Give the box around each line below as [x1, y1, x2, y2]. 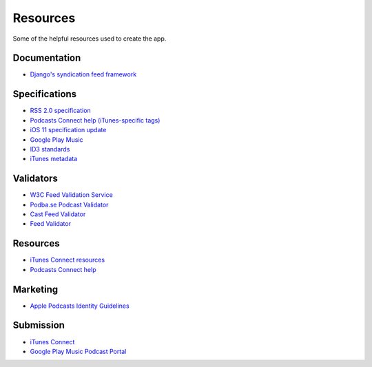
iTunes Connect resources [30, 255, 105, 264]
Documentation [12, 52, 81, 64]
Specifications [12, 88, 77, 100]
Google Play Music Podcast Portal [30, 347, 127, 355]
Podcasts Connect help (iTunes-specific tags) [30, 116, 161, 124]
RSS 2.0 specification [30, 107, 91, 115]
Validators [12, 173, 59, 185]
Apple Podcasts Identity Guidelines [30, 302, 130, 310]
